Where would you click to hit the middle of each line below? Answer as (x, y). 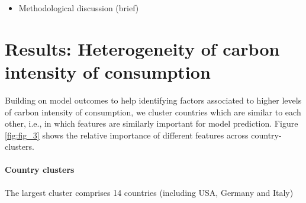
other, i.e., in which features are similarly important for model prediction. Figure (152, 123)
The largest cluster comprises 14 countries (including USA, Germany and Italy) (149, 192)
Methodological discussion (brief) (79, 8)
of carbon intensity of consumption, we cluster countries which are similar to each (153, 112)
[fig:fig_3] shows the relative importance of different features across (127, 135)
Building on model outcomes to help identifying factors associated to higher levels (153, 100)
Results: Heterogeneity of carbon (142, 48)
